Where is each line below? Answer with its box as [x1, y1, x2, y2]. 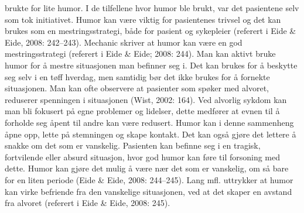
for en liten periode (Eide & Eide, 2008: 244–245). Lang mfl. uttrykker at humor [5, 173, 293, 185]
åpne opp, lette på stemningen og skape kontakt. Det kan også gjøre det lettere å [5, 128, 296, 140]
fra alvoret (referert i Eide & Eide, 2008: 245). [5, 197, 170, 209]
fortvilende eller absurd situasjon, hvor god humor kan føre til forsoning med [5, 150, 281, 163]
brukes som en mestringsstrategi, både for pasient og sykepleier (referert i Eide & [5, 25, 296, 37]
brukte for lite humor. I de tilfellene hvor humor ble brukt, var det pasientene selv [5, 2, 299, 13]
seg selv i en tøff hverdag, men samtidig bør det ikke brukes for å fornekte [5, 70, 270, 83]
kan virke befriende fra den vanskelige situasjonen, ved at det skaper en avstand [5, 185, 292, 197]
